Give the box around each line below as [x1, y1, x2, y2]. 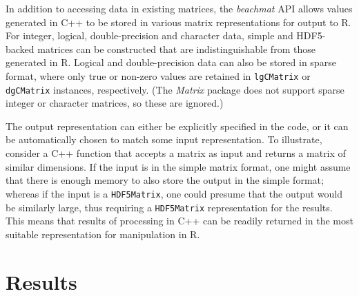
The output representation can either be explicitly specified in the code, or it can [6, 118, 349, 133]
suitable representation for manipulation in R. [6, 226, 200, 241]
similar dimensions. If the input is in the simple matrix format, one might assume [6, 159, 351, 173]
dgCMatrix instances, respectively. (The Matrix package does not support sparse [6, 82, 345, 96]
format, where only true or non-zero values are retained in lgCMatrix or [6, 68, 311, 83]
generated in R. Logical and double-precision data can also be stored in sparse [6, 55, 336, 70]
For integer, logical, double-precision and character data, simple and [6, 28, 293, 43]
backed [6, 41, 35, 56]
